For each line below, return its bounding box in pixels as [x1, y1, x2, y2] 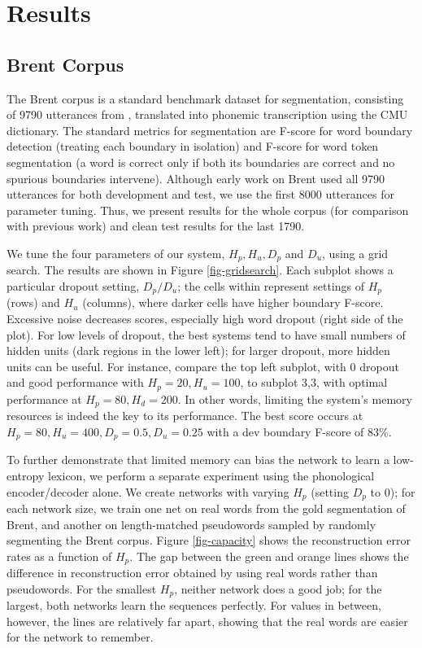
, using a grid [322, 244, 389, 261]
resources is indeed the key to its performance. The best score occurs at [7, 407, 363, 424]
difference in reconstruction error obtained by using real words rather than [7, 564, 378, 581]
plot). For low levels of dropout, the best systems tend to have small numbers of [7, 326, 406, 343]
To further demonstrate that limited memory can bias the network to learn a [7, 451, 389, 468]
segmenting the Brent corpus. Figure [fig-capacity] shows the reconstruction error [7, 532, 411, 549]
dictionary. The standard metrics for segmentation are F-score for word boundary [7, 121, 413, 138]
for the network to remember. [7, 628, 154, 646]
